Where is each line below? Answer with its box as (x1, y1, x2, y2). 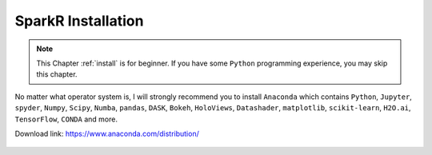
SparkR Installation (14, 12, 144, 30)
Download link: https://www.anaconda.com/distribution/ (14, 129, 199, 138)
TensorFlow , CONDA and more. (14, 114, 118, 124)
